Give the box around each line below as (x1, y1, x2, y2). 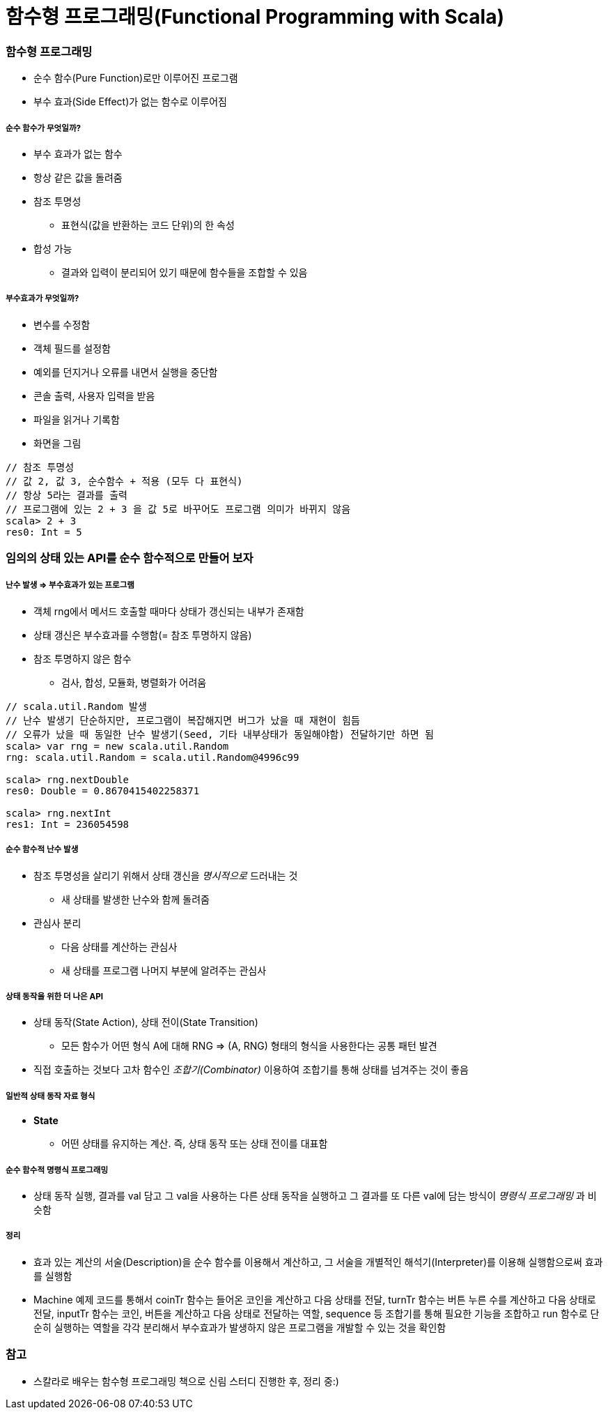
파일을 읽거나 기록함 (33, 413, 120, 425)
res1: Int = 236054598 (6, 818, 130, 830)
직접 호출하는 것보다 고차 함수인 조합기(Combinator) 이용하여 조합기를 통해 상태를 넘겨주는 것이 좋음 (33, 1064, 469, 1076)
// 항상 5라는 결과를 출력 (6, 489, 127, 501)
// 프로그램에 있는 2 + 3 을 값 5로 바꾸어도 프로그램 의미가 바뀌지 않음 (6, 503, 351, 515)
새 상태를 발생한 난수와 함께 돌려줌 (61, 893, 210, 905)
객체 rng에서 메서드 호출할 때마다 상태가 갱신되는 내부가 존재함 (33, 605, 304, 617)
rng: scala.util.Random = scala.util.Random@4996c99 (6, 751, 299, 763)
